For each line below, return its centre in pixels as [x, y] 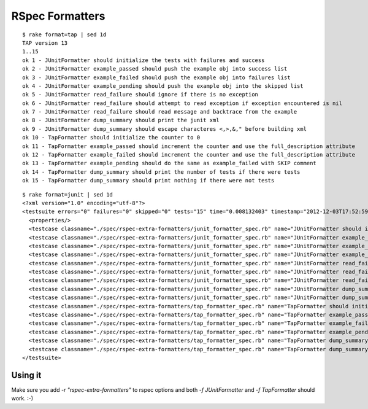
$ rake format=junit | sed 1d [68, 194]
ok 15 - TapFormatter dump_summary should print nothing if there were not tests [148, 181]
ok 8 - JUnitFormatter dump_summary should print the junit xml [121, 120]
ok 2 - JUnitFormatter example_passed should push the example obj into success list [155, 69]
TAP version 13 [45, 43]
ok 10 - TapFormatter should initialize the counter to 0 [111, 138]
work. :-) [22, 399]
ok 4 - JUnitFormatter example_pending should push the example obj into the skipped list [163, 86]
